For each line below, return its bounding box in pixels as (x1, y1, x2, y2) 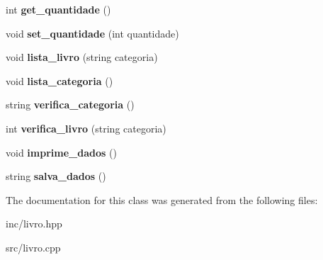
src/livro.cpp (6, 239, 61, 254)
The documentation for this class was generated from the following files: (6, 192, 318, 207)
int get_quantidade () (6, 2, 111, 16)
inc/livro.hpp (6, 216, 62, 231)
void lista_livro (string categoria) (6, 50, 158, 64)
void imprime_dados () (6, 145, 117, 159)
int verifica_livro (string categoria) (6, 120, 166, 135)
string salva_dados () (6, 169, 106, 183)
